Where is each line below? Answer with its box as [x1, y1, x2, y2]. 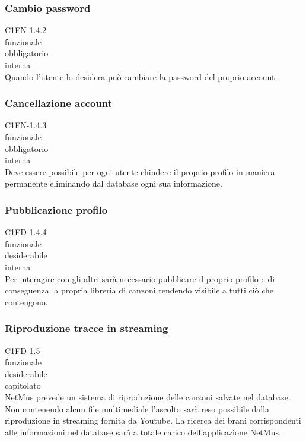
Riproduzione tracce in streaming [5, 321, 168, 336]
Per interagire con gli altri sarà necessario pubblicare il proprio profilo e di [5, 272, 275, 285]
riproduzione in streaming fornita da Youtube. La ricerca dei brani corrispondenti [5, 414, 301, 427]
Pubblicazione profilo [5, 202, 108, 217]
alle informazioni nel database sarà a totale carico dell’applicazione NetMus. [5, 425, 281, 438]
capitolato [5, 379, 41, 392]
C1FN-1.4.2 [5, 24, 47, 36]
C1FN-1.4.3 [5, 119, 47, 131]
